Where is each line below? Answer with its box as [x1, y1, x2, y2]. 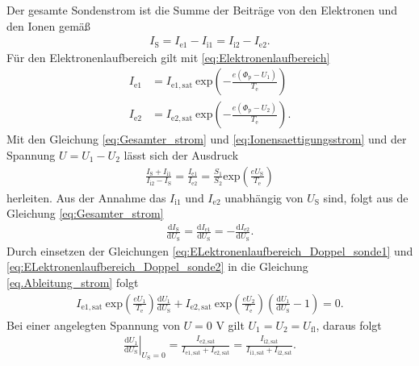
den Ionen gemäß [6, 17, 90, 34]
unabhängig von [224, 189, 304, 206]
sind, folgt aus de [323, 189, 409, 206]
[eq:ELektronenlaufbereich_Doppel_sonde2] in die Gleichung [6, 258, 308, 275]
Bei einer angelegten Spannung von [6, 316, 180, 333]
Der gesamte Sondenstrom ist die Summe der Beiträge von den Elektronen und [6, 2, 397, 18]
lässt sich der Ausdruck [124, 146, 239, 163]
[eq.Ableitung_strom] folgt [6, 273, 139, 290]
